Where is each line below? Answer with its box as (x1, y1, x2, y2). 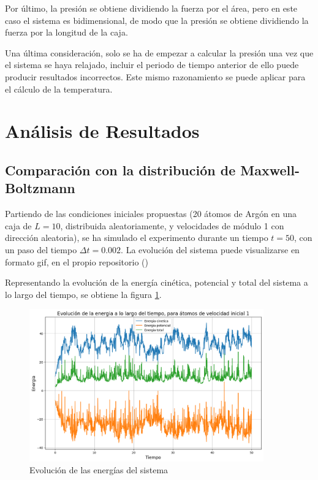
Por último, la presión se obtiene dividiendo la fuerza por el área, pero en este (5, 2, 298, 14)
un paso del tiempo (5, 243, 77, 256)
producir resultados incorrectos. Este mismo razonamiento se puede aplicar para (5, 70, 306, 83)
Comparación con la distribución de (5, 160, 236, 179)
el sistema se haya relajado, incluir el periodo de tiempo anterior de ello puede (5, 58, 299, 71)
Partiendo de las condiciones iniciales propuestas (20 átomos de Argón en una (5, 207, 297, 220)
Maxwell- (240, 160, 300, 179)
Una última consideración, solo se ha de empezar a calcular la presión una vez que (5, 46, 314, 59)
